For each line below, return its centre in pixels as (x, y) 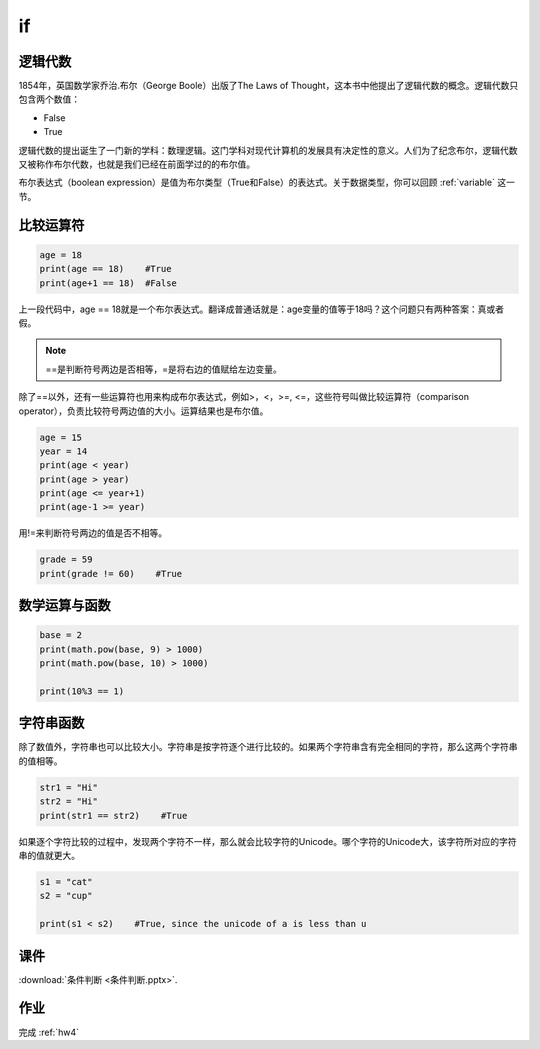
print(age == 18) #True (105, 269)
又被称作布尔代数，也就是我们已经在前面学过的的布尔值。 (136, 164)
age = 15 (61, 437)
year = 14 (63, 451)
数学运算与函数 (64, 605)
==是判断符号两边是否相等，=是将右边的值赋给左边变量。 (163, 369)
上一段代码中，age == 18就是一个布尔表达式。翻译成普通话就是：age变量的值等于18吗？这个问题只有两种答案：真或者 (261, 309)
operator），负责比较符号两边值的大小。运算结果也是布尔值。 (143, 411)
